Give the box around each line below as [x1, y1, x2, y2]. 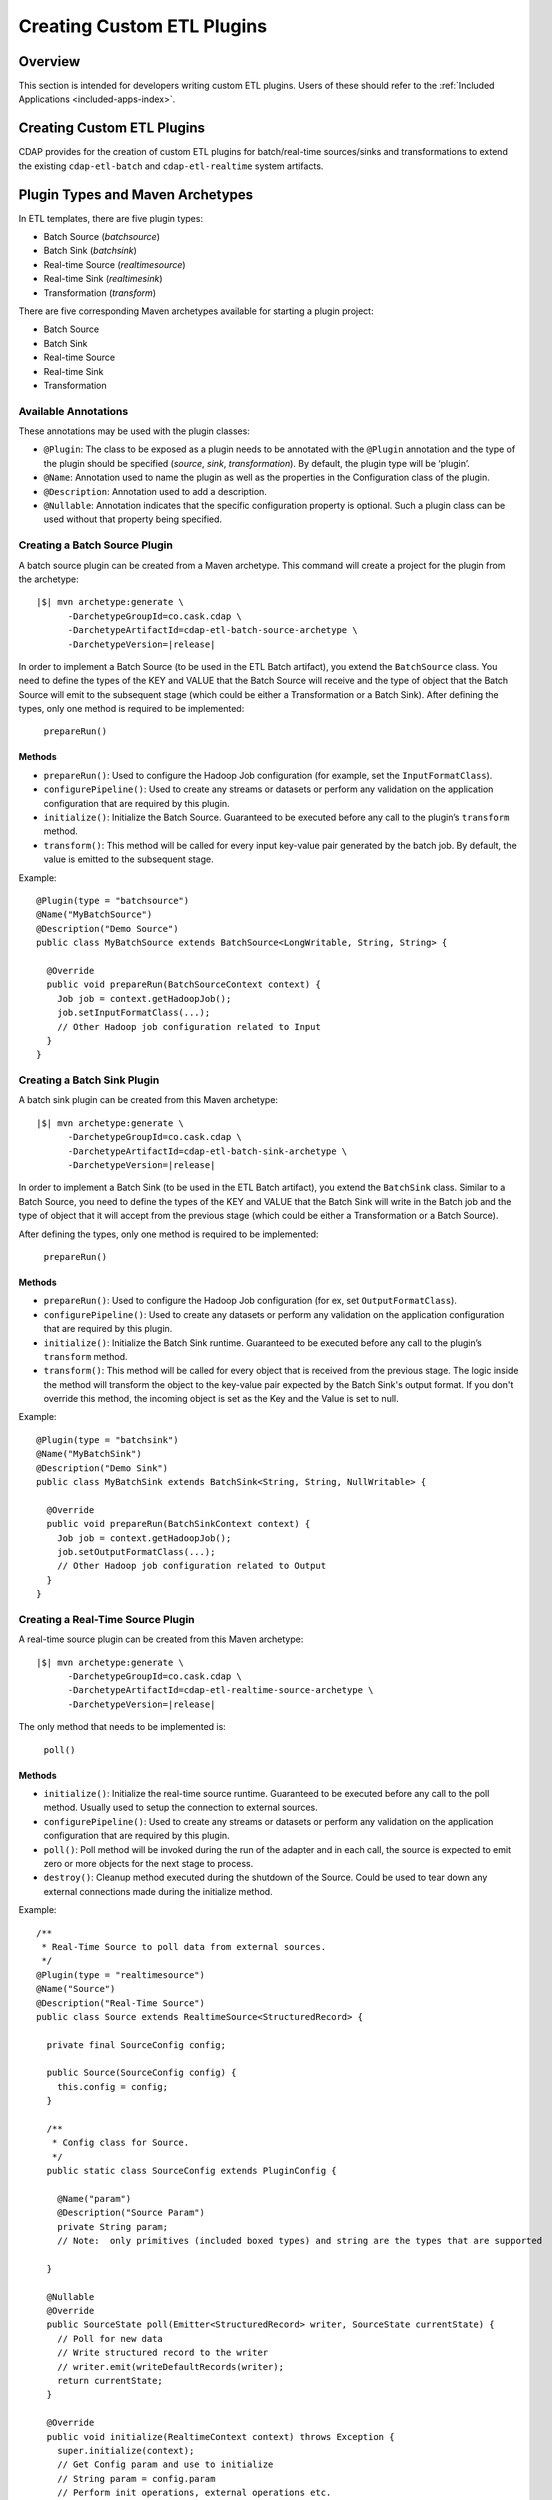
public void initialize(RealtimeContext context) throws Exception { [46, 2431, 395, 2442]
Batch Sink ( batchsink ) [43, 245, 137, 257]
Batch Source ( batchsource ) [43, 231, 160, 243]
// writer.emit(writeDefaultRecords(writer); [56, 2361, 285, 2372]
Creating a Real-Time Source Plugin [18, 1612, 195, 1626]
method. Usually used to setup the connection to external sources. [43, 1801, 319, 1814]
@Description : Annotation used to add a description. [43, 485, 267, 497]
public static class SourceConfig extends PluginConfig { [46, 2165, 337, 2177]
